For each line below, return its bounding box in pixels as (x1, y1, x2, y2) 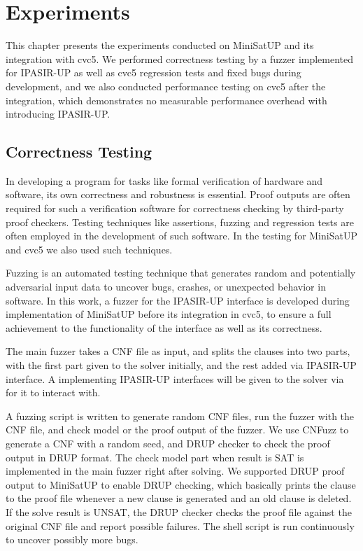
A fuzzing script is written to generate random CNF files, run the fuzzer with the (6, 408, 355, 423)
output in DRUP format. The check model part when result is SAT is (6, 449, 304, 464)
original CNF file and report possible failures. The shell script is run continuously (6, 518, 355, 533)
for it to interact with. (6, 385, 101, 400)
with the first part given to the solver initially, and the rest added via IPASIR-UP (6, 358, 357, 372)
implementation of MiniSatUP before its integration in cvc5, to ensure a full (6, 307, 332, 321)
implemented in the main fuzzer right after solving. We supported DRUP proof (6, 463, 345, 478)
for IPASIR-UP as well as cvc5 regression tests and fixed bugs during (6, 65, 301, 80)
